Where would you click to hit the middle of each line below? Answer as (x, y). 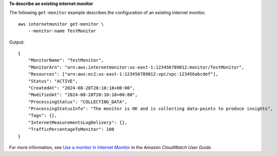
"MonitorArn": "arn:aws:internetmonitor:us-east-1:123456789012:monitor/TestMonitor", (136, 67)
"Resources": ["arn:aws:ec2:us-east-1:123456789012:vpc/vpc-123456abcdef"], (123, 74)
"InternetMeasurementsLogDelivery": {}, (78, 122)
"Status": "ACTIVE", (53, 81)
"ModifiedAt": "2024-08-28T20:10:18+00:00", (83, 95)
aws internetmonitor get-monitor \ (61, 24)
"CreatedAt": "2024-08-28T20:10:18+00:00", (81, 88)
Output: (17, 42)
